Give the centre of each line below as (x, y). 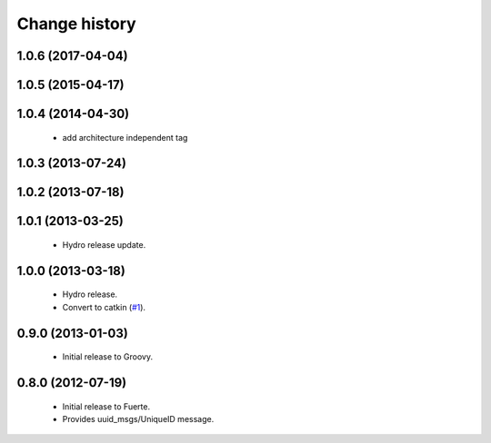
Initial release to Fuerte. (106, 406)
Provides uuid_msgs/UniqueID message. (138, 419)
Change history (76, 24)
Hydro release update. (104, 245)
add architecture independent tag (125, 137)
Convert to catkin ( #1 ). (104, 307)
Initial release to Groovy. (108, 357)
